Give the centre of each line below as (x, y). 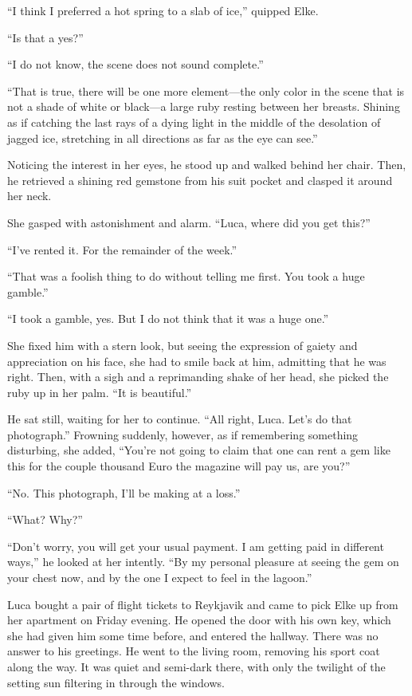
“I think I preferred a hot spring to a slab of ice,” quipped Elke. (163, 10)
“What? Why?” (45, 519)
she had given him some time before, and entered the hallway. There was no (193, 635)
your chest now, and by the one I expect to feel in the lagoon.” (160, 578)
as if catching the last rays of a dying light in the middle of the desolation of (194, 122)
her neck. (29, 196)
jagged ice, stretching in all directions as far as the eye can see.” (163, 138)
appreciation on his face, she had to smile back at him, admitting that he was (197, 361)
